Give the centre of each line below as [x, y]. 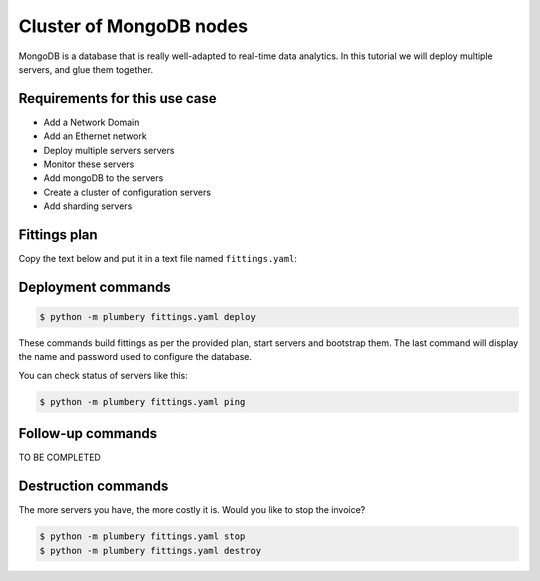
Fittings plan [58, 234]
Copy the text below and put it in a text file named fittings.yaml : [157, 259]
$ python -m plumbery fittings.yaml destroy [150, 550]
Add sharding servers [88, 206]
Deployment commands [94, 286]
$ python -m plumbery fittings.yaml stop [142, 536]
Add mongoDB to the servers [103, 178]
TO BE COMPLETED [60, 457]
